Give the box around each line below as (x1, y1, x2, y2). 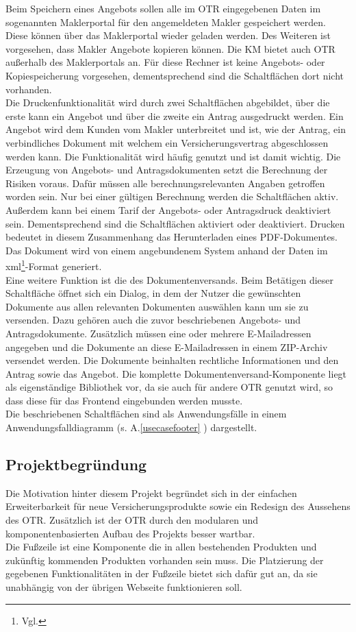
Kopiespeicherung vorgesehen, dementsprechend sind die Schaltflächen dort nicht (5, 68, 344, 82)
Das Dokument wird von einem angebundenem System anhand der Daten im (5, 243, 328, 257)
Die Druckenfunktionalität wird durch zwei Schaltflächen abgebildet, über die (5, 95, 330, 110)
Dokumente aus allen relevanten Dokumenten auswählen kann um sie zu (5, 299, 309, 313)
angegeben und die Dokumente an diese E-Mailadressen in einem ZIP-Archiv (5, 339, 328, 354)
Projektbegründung (5, 454, 147, 475)
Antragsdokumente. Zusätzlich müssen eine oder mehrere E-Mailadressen (5, 326, 311, 340)
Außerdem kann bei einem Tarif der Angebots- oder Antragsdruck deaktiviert (5, 202, 331, 217)
